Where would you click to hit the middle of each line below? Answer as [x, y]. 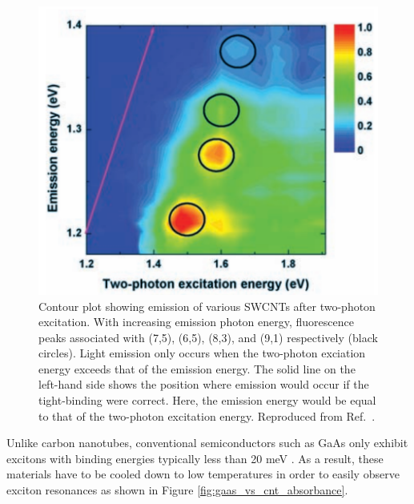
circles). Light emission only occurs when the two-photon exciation [202, 353]
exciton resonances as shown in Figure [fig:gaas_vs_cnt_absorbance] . [177, 490]
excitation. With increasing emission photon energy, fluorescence [196, 322]
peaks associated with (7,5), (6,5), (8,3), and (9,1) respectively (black [208, 337]
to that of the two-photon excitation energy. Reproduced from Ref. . [207, 415]
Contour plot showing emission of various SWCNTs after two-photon [207, 306]
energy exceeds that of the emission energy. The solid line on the [197, 368]
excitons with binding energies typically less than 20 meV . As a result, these [195, 458]
